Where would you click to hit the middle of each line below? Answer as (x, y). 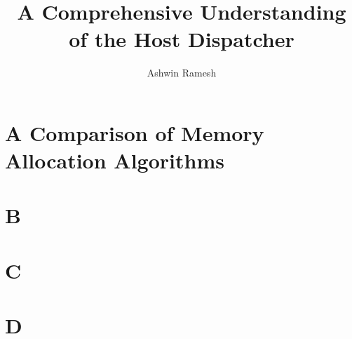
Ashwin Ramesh (182, 73)
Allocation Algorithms (115, 160)
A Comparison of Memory (135, 132)
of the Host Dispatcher (182, 39)
